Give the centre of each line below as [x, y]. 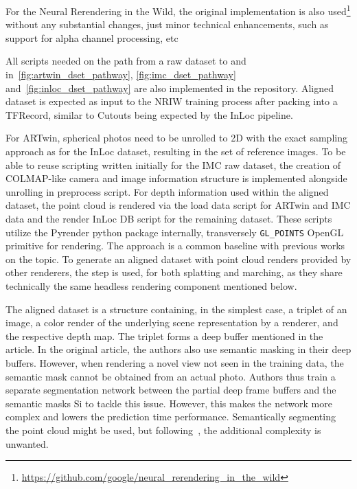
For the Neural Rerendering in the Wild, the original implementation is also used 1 [178, 10]
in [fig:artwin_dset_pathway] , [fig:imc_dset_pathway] [121, 75]
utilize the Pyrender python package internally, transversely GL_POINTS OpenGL [175, 232]
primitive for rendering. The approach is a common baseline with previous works [175, 246]
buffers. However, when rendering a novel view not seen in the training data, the [175, 362]
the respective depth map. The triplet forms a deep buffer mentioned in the [164, 336]
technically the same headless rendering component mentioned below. [151, 286]
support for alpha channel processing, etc [92, 37]
